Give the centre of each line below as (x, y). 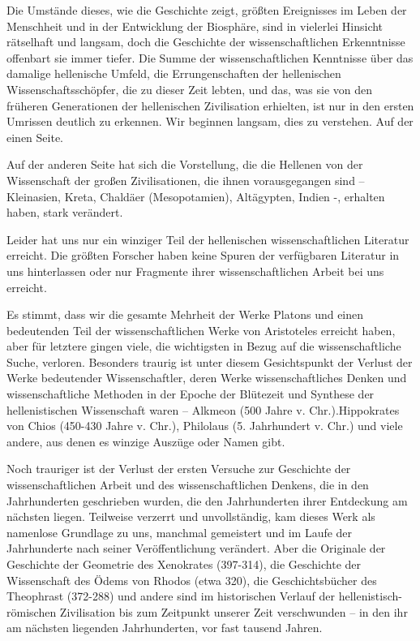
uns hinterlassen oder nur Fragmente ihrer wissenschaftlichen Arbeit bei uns (195, 271)
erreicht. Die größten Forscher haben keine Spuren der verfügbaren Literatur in (203, 255)
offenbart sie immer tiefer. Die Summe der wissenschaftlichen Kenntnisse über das (210, 57)
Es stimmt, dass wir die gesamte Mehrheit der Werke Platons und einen (185, 314)
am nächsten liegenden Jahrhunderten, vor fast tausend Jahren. (165, 628)
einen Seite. (35, 137)
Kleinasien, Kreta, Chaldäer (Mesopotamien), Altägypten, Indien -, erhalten (196, 196)
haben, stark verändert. (65, 212)
